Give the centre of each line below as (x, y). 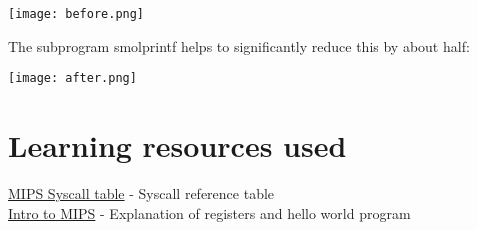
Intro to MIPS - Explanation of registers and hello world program (209, 212)
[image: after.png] (72, 78)
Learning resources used (177, 145)
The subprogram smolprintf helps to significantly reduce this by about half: (239, 45)
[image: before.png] (76, 14)
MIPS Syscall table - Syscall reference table (141, 193)
